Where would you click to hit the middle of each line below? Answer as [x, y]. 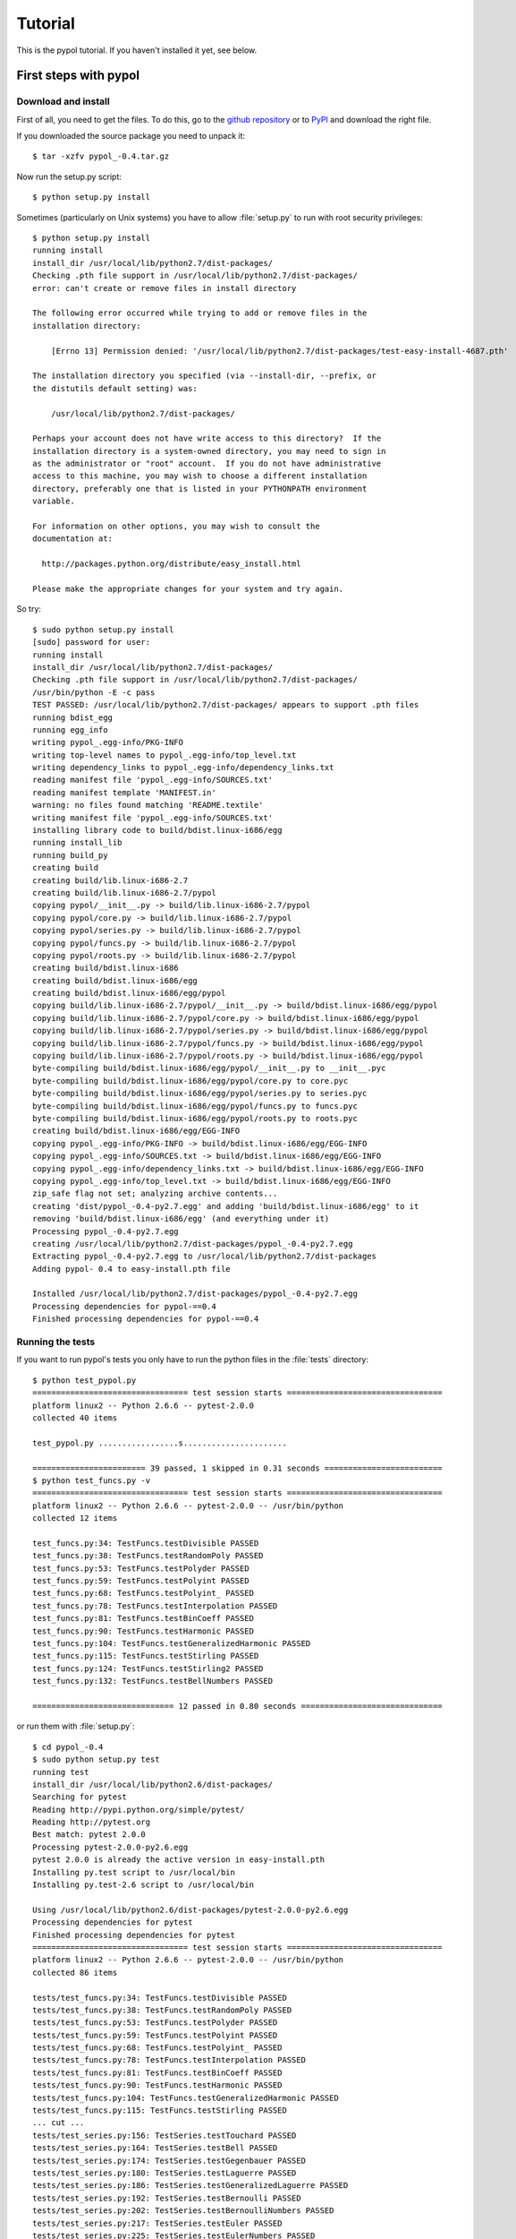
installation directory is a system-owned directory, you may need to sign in [209, 451]
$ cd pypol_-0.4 [68, 1747]
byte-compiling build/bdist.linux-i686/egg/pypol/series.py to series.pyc [200, 1094]
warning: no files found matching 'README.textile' [148, 805]
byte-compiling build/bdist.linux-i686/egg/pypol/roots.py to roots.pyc [195, 1118]
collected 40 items [75, 1418]
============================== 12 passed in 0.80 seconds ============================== [237, 1706]
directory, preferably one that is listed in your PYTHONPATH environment [200, 489]
